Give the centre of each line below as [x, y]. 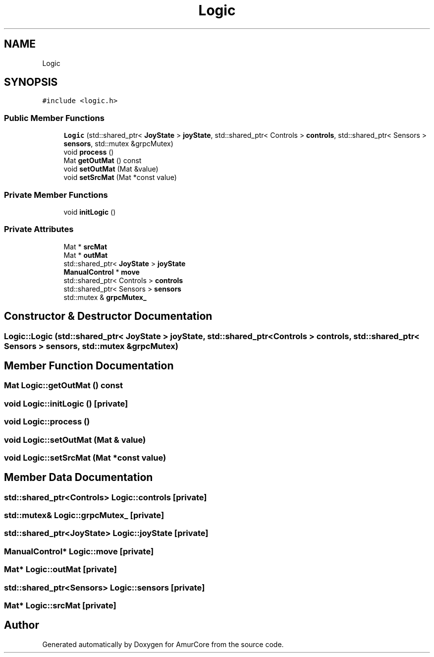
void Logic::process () [47, 422]
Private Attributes [39, 229]
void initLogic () [90, 212]
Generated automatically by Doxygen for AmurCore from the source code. [163, 644]
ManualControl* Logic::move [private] [79, 551]
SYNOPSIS [31, 82]
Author [22, 625]
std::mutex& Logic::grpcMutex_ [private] [84, 515]
